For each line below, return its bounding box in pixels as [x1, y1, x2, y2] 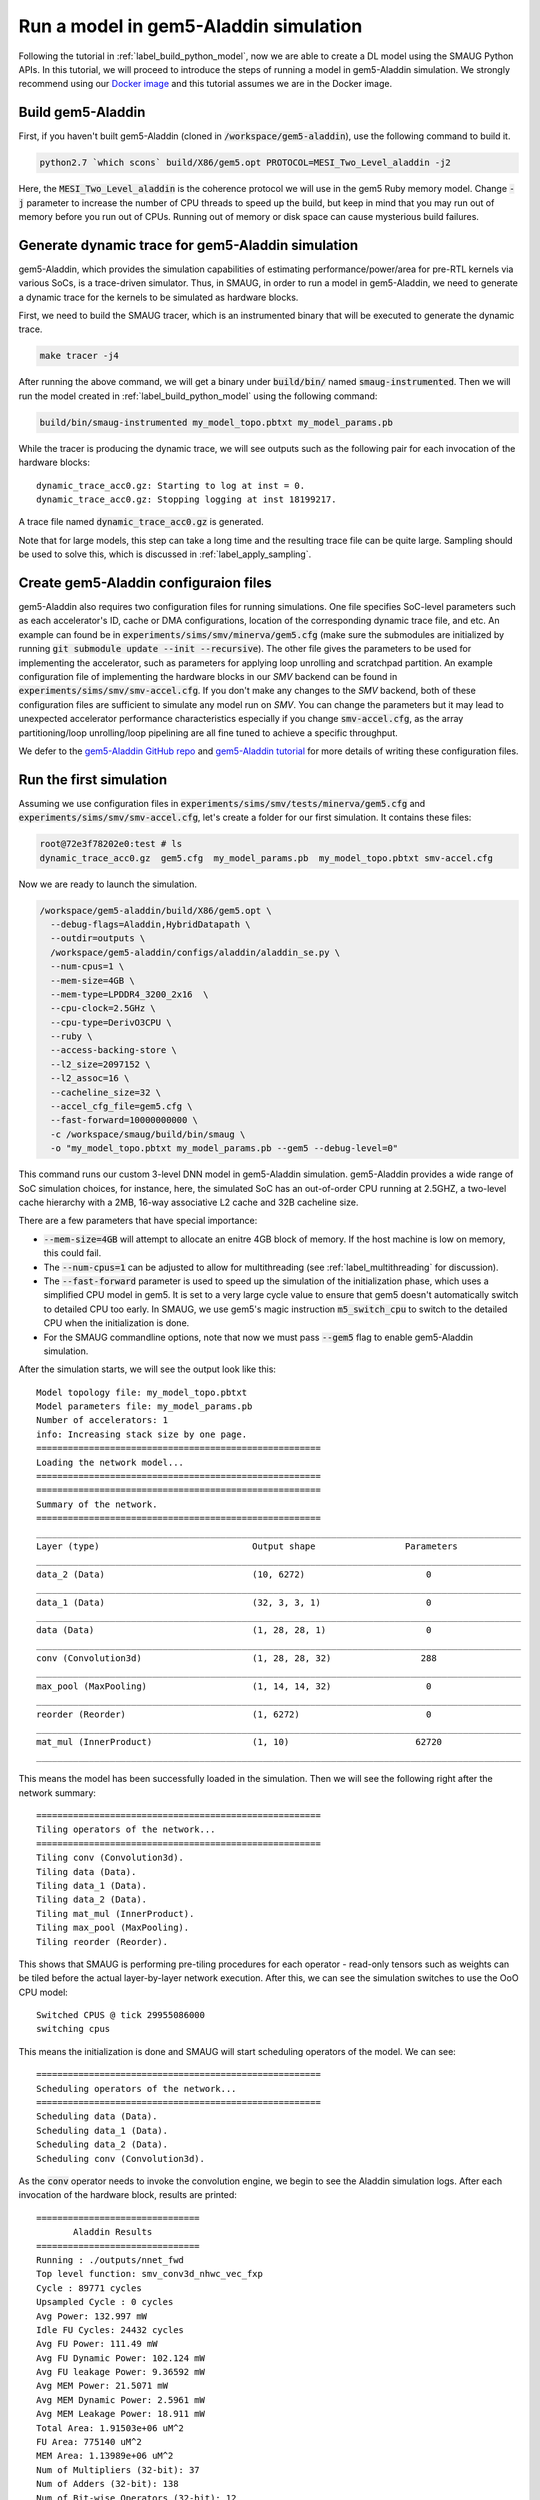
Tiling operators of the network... [36, 1824, 216, 1835]
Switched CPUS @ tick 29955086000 [36, 2010, 205, 2021]
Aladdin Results [73, 2226, 153, 2238]
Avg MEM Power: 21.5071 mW [36, 2380, 169, 2392]
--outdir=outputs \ [50, 933, 146, 944]
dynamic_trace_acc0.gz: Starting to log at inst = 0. [36, 480, 305, 491]
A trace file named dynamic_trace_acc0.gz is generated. [18, 516, 264, 528]
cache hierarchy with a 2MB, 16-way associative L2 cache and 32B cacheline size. [18, 1196, 359, 1208]
